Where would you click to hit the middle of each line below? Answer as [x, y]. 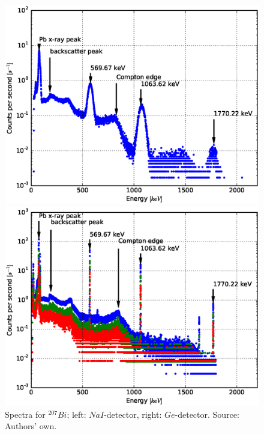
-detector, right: [133, 414]
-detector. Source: [207, 414]
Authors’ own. [31, 426]
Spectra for [25, 414]
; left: [76, 414]
